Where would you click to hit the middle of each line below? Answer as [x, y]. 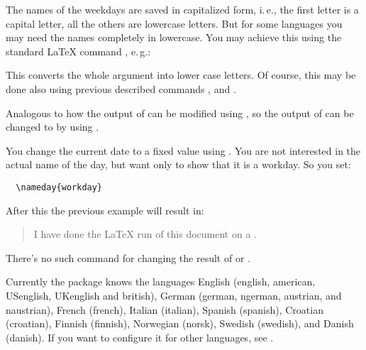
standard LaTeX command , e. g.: [78, 51]
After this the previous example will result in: [105, 210]
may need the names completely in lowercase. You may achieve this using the [174, 37]
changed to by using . [52, 127]
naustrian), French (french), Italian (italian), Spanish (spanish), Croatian [165, 309]
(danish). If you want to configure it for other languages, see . [140, 337]
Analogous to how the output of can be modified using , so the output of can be [180, 113]
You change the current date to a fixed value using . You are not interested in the [183, 150]
